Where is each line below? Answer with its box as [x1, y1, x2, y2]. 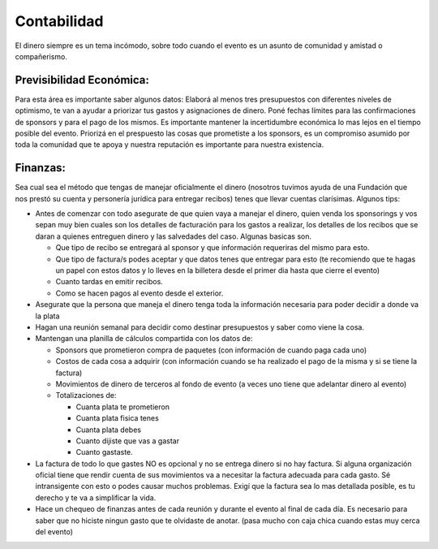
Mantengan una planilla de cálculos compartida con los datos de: [35, 334, 253, 344]
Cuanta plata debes [75, 425, 142, 434]
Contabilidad [15, 12, 104, 30]
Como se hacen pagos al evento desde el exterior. [55, 288, 224, 298]
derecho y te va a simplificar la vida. [35, 492, 157, 503]
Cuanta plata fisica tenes [75, 413, 160, 423]
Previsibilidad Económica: [15, 73, 150, 87]
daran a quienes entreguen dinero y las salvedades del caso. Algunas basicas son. [35, 231, 312, 241]
